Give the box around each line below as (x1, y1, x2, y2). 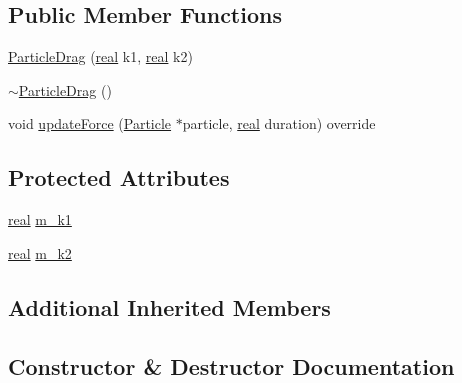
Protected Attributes (8, 162, 230, 193)
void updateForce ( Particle (8, 113, 172, 134)
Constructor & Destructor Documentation (8, 350, 455, 381)
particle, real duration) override (182, 113, 376, 134)
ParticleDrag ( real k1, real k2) (8, 46, 193, 67)
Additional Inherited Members (8, 291, 331, 322)
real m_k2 (8, 242, 72, 263)
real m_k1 (8, 209, 72, 230)
